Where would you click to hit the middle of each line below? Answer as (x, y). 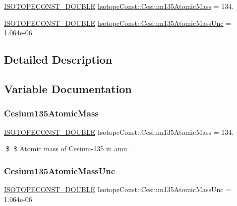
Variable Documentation (68, 88)
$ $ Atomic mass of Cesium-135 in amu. (67, 149)
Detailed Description (58, 59)
